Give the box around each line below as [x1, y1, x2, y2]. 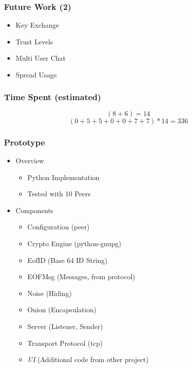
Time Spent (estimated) [4, 90, 101, 103]
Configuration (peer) [27, 221, 90, 232]
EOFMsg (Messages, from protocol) [27, 271, 135, 282]
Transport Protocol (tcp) [27, 337, 103, 348]
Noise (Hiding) [27, 288, 72, 298]
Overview [15, 155, 44, 166]
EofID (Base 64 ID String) [27, 255, 108, 265]
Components [15, 205, 54, 215]
